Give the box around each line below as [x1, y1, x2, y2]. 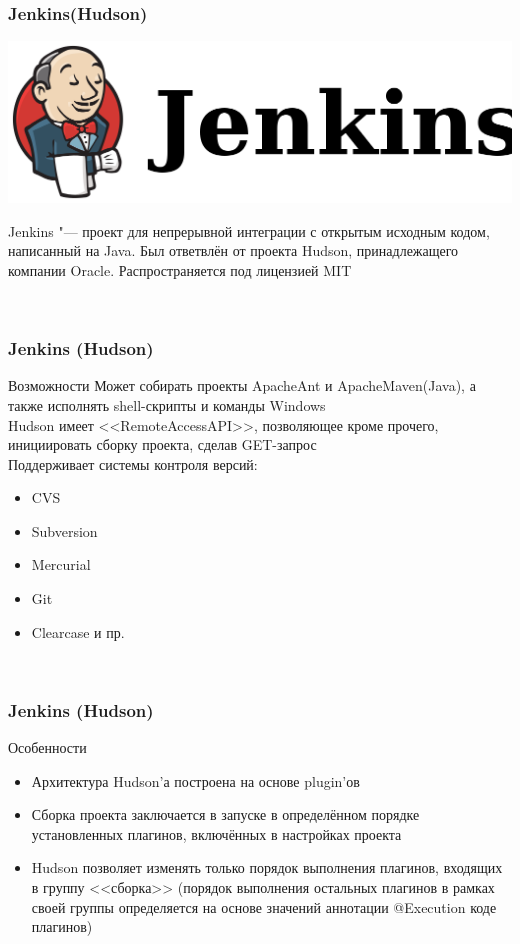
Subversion [31, 520, 98, 541]
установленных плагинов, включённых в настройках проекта [31, 823, 402, 844]
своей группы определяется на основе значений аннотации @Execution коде [31, 896, 497, 917]
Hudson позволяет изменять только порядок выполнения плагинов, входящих [31, 857, 503, 878]
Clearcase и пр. [31, 621, 125, 642]
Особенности [8, 737, 87, 758]
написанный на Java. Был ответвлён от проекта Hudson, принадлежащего [8, 240, 459, 261]
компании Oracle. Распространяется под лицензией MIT [8, 259, 352, 280]
